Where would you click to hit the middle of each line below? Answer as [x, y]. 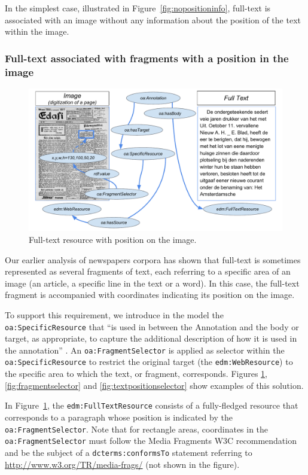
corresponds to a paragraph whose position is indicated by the [119, 417]
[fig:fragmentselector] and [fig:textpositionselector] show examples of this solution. [154, 385]
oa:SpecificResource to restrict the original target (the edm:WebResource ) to [149, 362]
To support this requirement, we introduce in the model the [114, 314]
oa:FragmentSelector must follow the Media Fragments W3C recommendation [151, 441]
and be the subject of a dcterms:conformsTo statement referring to [129, 452]
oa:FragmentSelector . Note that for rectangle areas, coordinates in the [137, 429]
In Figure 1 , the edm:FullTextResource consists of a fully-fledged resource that [152, 405]
